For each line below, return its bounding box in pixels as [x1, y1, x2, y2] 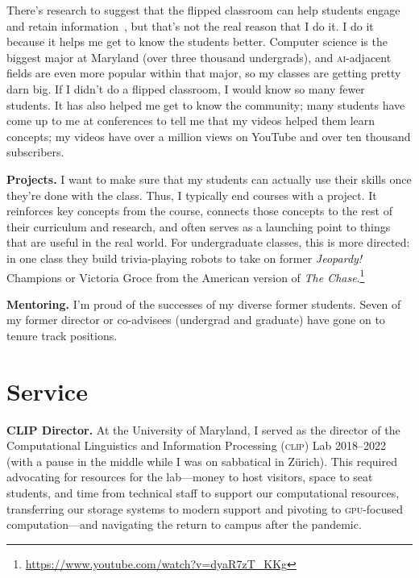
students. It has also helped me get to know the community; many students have [6, 96, 405, 113]
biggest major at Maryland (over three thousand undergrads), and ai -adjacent [6, 48, 392, 65]
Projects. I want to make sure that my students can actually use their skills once [6, 170, 412, 187]
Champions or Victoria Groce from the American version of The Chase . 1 [6, 266, 365, 285]
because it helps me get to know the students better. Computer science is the [6, 33, 388, 50]
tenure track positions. [6, 326, 118, 343]
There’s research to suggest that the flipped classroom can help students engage [6, 2, 400, 18]
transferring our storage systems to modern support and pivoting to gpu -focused [6, 500, 404, 517]
